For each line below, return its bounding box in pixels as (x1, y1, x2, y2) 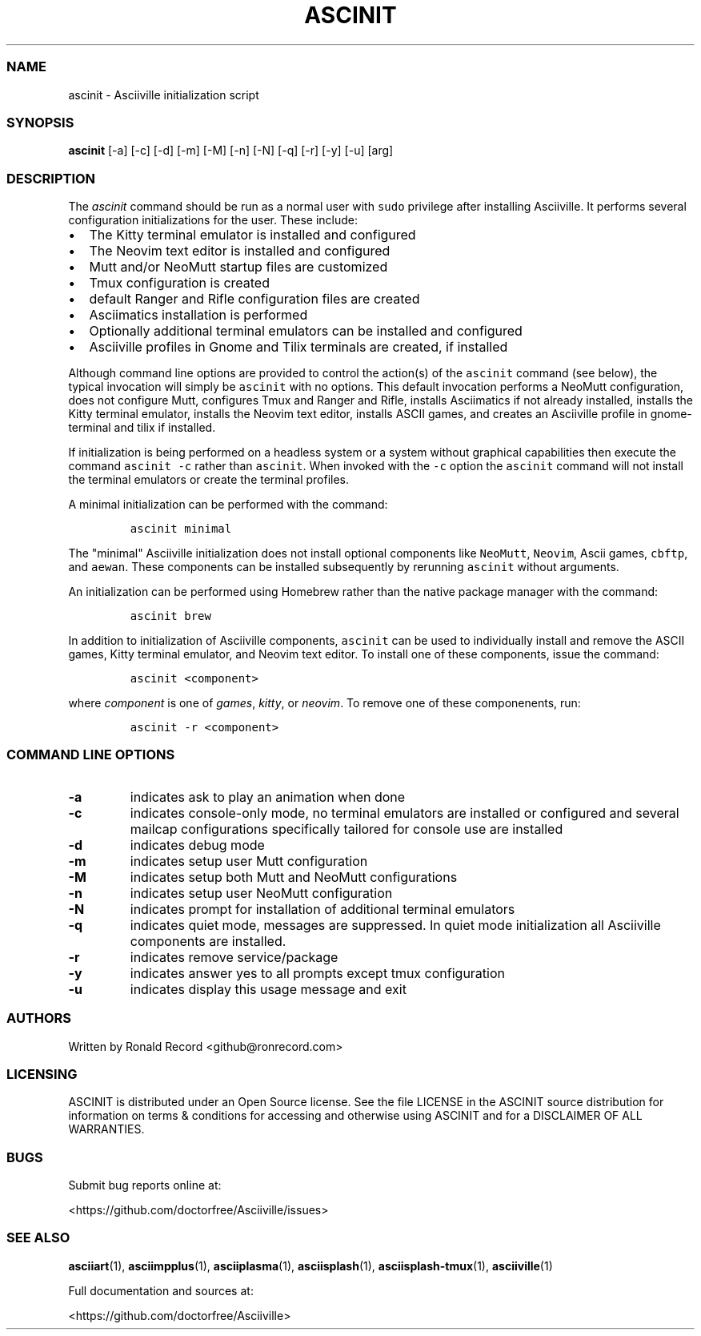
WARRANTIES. (68, 1122, 145, 1137)
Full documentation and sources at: (68, 1283, 254, 1298)
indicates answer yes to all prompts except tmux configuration (130, 964, 506, 981)
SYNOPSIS (6, 114, 74, 131)
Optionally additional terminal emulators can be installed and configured (89, 323, 523, 339)
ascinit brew (130, 610, 211, 622)
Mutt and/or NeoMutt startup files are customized (89, 259, 388, 275)
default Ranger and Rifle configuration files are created (89, 291, 420, 307)
